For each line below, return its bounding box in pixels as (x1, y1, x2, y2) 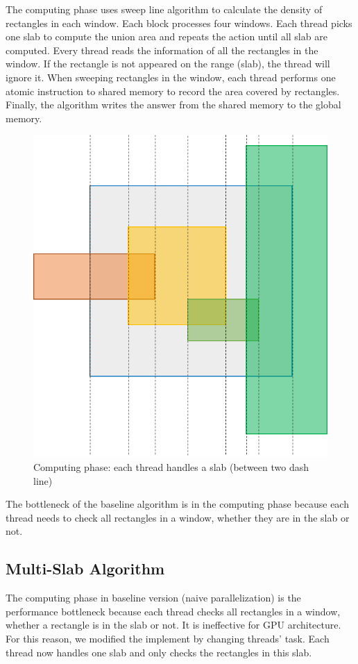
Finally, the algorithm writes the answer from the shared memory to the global (6, 97, 341, 112)
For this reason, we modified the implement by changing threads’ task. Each (6, 631, 330, 646)
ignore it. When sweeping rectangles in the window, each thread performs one (6, 69, 336, 84)
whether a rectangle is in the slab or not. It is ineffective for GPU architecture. (6, 617, 341, 632)
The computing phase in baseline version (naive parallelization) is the (6, 590, 301, 605)
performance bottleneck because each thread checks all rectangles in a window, (6, 604, 341, 618)
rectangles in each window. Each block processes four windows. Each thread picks (6, 15, 352, 30)
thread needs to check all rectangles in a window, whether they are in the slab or (6, 510, 350, 524)
